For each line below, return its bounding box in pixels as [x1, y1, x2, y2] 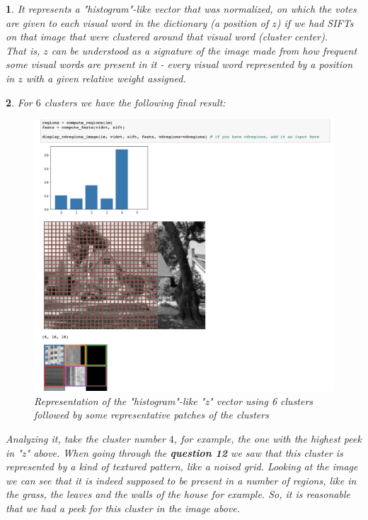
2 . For [6, 94, 33, 109]
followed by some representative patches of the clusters [34, 407, 269, 422]
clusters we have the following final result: [44, 94, 226, 109]
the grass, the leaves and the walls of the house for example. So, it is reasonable [6, 487, 350, 502]
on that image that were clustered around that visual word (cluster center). [6, 29, 328, 44]
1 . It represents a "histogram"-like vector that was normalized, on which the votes [6, 1, 357, 16]
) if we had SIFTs [276, 15, 354, 30]
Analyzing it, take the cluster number [6, 431, 166, 446]
